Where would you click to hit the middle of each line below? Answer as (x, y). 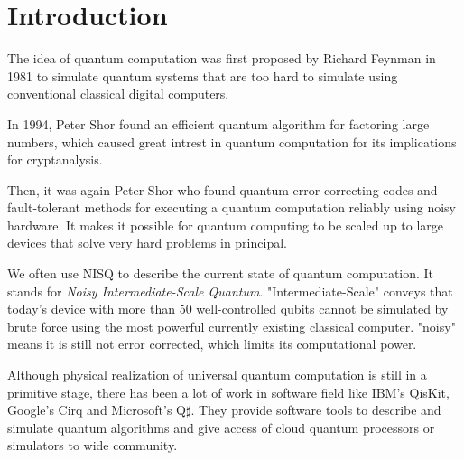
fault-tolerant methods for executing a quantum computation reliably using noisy (232, 207)
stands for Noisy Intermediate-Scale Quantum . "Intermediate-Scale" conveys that (230, 291)
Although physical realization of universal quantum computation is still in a (217, 375)
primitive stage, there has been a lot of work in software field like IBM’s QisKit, (228, 392)
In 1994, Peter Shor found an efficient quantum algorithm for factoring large (218, 123)
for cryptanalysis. (55, 160)
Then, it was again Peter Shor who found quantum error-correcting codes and (223, 189)
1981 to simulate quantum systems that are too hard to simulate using (203, 75)
